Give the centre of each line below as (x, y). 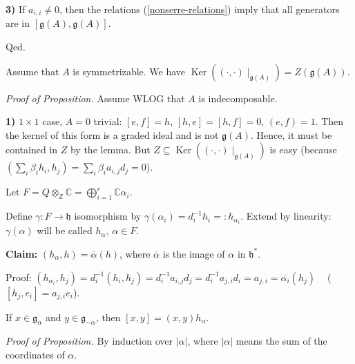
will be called (65, 230)
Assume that (32, 71)
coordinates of (35, 354)
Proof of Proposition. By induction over (89, 341)
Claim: (22, 253)
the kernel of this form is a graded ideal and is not (112, 134)
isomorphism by (108, 216)
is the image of (194, 253)
